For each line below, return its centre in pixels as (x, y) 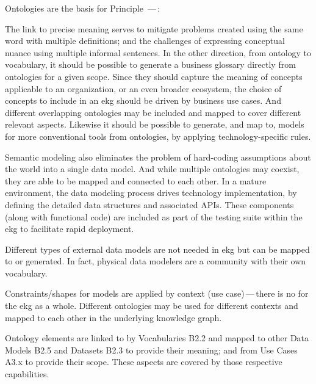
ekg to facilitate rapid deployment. (70, 229)
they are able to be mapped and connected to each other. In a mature (136, 180)
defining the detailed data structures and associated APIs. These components (149, 204)
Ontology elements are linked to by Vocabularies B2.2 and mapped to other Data (157, 338)
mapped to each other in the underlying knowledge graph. (113, 317)
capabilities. (27, 374)
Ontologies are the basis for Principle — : (83, 8)
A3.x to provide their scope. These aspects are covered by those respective (144, 362)
